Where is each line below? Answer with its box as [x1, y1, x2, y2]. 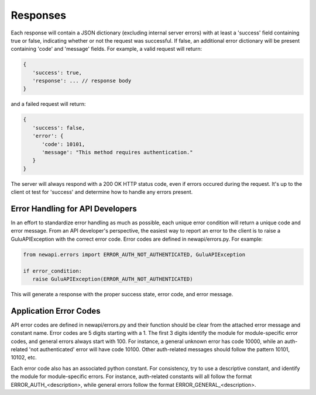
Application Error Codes [11, 306, 101, 316]
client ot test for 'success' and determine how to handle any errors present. [11, 189, 193, 196]
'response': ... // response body [32, 78, 132, 84]
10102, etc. [11, 354, 37, 361]
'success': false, [32, 124, 85, 131]
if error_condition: [23, 268, 82, 274]
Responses [11, 9, 67, 22]
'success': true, [32, 69, 82, 76]
